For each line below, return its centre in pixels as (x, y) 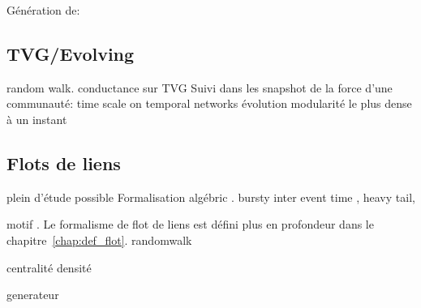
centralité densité (49, 267)
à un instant (37, 119)
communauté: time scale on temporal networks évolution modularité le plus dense (209, 103)
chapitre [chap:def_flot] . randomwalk (99, 240)
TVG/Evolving (71, 53)
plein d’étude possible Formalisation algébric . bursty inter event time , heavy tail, (211, 197)
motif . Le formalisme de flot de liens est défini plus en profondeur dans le (190, 224)
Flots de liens (64, 163)
